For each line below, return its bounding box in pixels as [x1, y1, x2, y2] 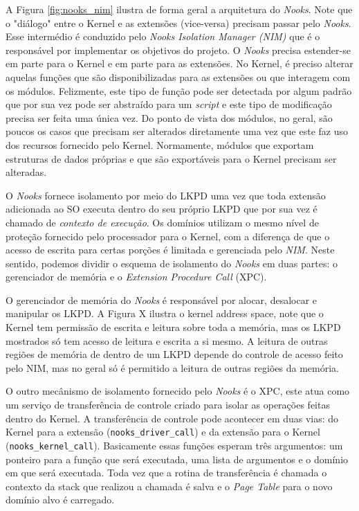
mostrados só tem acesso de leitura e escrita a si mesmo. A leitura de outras [6, 333, 328, 348]
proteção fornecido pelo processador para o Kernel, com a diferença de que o [6, 228, 330, 243]
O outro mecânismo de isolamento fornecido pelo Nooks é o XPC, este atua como [6, 384, 350, 398]
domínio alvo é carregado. [6, 492, 115, 507]
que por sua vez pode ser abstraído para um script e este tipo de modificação [6, 97, 332, 111]
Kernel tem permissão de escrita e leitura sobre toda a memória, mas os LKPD [6, 320, 341, 334]
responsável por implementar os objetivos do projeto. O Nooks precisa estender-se [6, 42, 351, 57]
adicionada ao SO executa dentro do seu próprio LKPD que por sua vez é [6, 201, 317, 216]
